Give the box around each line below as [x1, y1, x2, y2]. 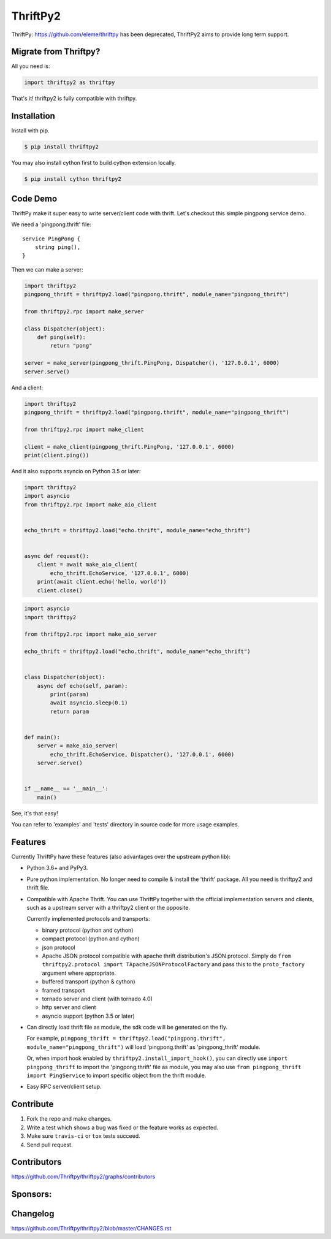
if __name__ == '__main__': [24, 785, 108, 792]
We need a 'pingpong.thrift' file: [11, 221, 92, 228]
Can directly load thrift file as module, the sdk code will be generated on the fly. [26, 1024, 228, 1031]
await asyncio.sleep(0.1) [50, 700, 128, 706]
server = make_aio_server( [37, 742, 119, 749]
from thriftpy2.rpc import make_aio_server [24, 631, 158, 638]
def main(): [24, 734, 61, 741]
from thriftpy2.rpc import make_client [24, 426, 144, 433]
